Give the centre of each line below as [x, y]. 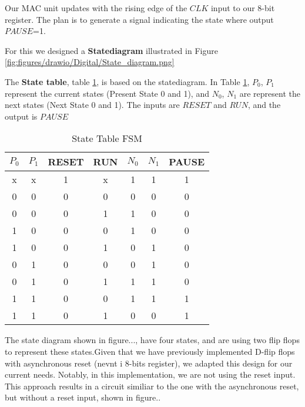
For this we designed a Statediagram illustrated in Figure [111, 50]
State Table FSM [107, 138]
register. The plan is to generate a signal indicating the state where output [139, 19]
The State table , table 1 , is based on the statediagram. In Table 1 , [127, 81]
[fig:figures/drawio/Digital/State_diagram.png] [90, 62]
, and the [264, 105]
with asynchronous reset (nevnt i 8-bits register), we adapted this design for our [149, 363]
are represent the [270, 93]
